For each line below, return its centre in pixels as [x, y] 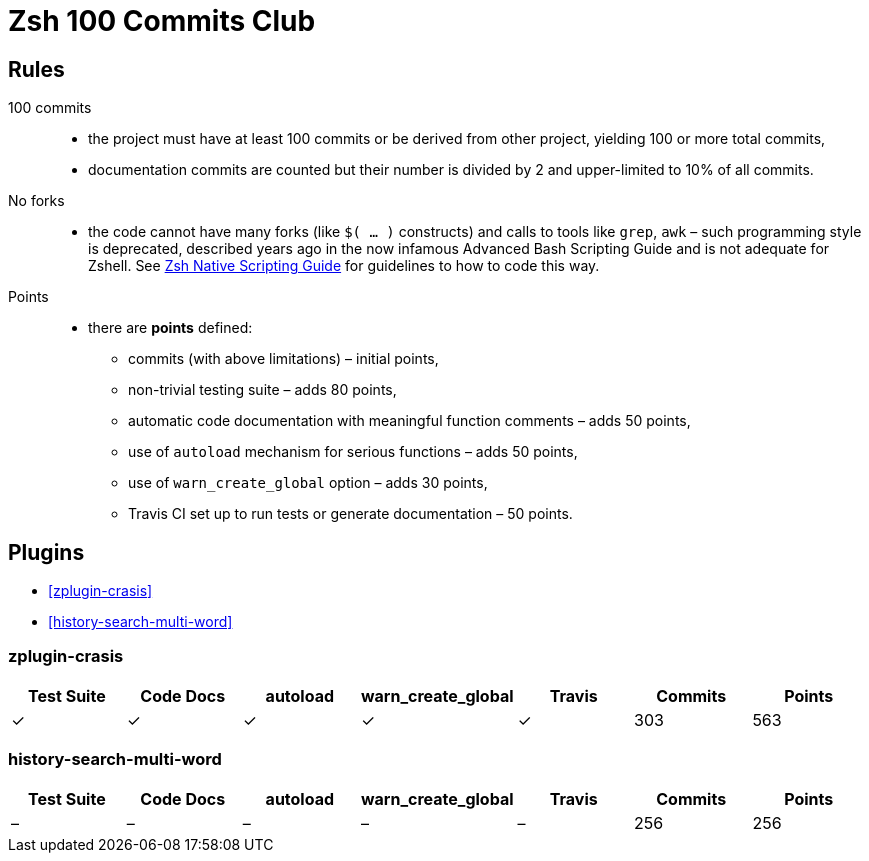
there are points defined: [170, 328]
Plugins [46, 552]
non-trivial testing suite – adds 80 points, [262, 390]
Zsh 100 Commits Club [162, 21]
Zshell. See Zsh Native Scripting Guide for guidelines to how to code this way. [344, 266]
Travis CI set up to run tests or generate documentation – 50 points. [350, 514]
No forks [36, 201]
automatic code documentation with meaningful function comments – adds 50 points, [409, 421]
